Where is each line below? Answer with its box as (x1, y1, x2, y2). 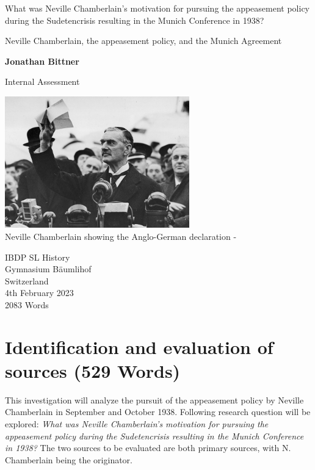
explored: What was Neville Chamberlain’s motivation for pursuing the (5, 418, 269, 430)
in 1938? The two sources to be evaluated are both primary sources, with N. (5, 441, 291, 454)
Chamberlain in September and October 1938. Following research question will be (5, 405, 311, 418)
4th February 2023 (5, 286, 74, 299)
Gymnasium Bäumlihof (5, 262, 92, 275)
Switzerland (5, 274, 49, 287)
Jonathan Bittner (5, 54, 79, 67)
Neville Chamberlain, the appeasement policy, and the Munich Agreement (5, 34, 282, 47)
